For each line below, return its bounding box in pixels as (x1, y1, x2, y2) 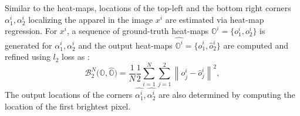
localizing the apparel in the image (28, 13, 153, 25)
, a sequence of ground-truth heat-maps (67, 25, 209, 37)
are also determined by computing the (159, 88, 295, 101)
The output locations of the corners (5, 88, 133, 101)
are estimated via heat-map (165, 13, 264, 25)
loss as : (62, 50, 90, 63)
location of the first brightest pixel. (5, 100, 131, 112)
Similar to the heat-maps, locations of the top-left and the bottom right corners (5, 2, 291, 13)
